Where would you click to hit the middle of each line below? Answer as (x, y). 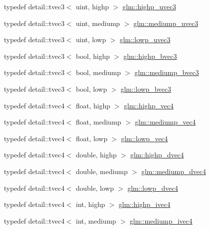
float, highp (93, 105)
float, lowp (92, 138)
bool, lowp (92, 89)
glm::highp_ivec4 (144, 204)
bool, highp (93, 56)
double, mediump (102, 171)
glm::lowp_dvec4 (153, 188)
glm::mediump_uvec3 (166, 23)
